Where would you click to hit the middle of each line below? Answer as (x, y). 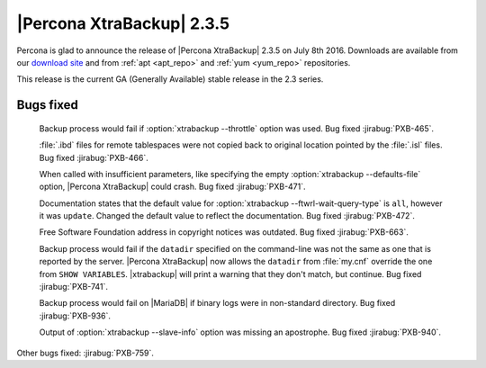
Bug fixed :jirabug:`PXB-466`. (94, 157)
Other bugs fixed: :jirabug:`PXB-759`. (85, 353)
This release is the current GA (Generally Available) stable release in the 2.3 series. (170, 79)
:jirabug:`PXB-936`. (75, 316)
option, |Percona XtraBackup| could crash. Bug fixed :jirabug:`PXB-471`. (172, 187)
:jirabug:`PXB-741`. (73, 287)
